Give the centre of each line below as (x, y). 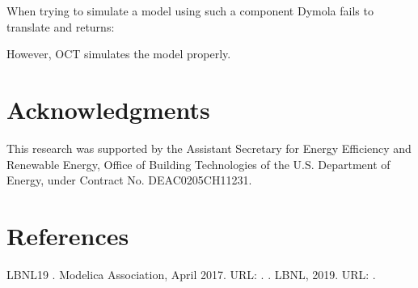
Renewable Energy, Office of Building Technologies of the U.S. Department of (198, 164)
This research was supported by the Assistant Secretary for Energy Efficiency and (209, 148)
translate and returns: (61, 26)
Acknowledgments (108, 109)
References (68, 235)
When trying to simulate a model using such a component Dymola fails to (190, 11)
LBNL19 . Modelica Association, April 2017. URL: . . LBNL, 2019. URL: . (191, 274)
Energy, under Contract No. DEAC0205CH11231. (129, 180)
